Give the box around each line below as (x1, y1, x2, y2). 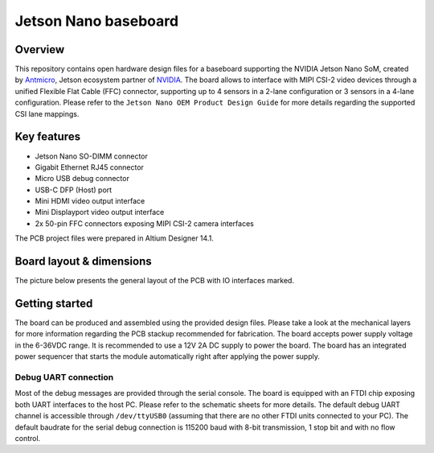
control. (14, 433, 41, 443)
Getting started (14, 296, 93, 310)
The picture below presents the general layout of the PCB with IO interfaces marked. (14, 276, 295, 286)
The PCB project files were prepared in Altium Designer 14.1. (14, 233, 215, 243)
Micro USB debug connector (35, 174, 130, 183)
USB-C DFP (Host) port (35, 185, 113, 195)
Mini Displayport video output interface (35, 208, 165, 217)
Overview (14, 43, 65, 56)
